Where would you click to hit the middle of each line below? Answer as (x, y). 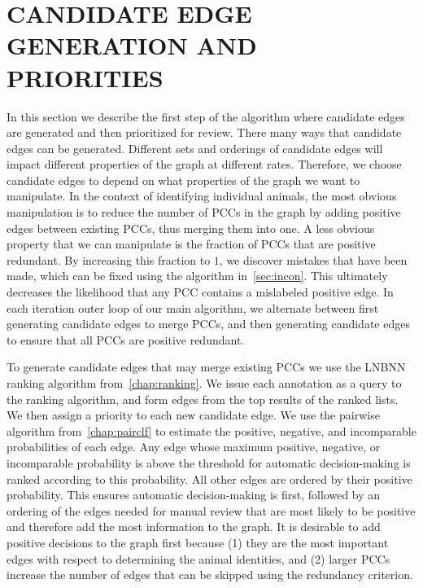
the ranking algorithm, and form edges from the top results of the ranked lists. (203, 399)
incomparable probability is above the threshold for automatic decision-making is (209, 462)
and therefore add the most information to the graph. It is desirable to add (194, 527)
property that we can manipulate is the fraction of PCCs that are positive (191, 244)
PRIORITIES (85, 77)
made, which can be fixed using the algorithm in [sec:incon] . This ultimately (197, 276)
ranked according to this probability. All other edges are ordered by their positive (209, 478)
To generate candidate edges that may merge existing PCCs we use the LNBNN (206, 367)
